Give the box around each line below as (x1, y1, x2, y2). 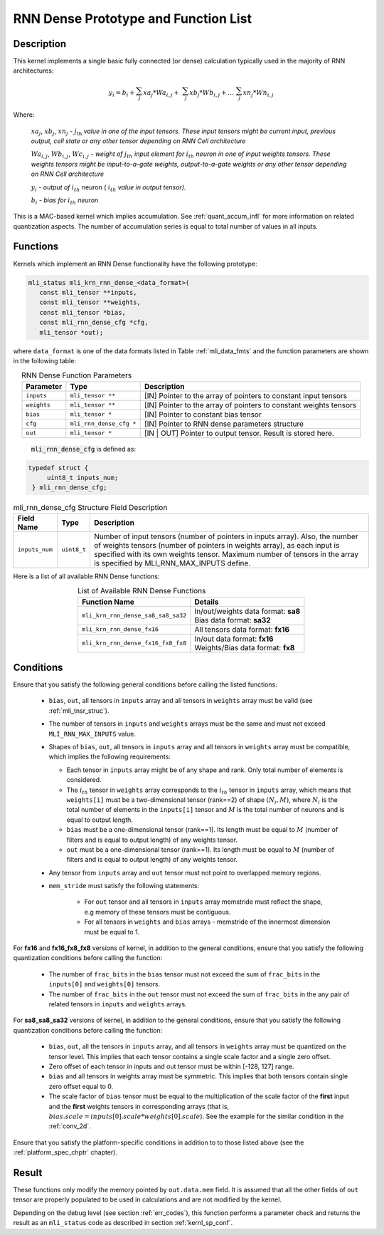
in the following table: (13, 356, 76, 365)
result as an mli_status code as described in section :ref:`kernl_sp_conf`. (13, 1219, 233, 1227)
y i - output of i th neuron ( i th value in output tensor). (31, 182, 186, 193)
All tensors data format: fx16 (194, 624, 290, 634)
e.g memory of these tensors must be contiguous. (84, 907, 231, 916)
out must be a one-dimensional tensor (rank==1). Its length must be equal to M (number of (66, 845, 334, 854)
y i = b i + (108, 89, 135, 98)
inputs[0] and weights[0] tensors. (48, 980, 161, 989)
